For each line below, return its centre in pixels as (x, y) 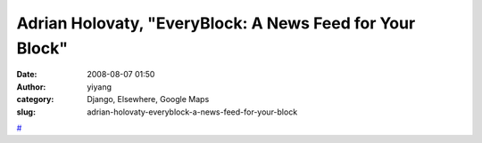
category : (35, 99)
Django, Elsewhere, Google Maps (148, 99)
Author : (31, 87)
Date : (27, 75)
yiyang (99, 87)
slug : (26, 112)
